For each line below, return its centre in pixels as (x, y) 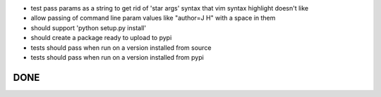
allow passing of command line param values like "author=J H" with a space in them (153, 18)
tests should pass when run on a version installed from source (121, 47)
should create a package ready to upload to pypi (101, 38)
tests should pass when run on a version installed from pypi (117, 57)
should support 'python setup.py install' (89, 27)
